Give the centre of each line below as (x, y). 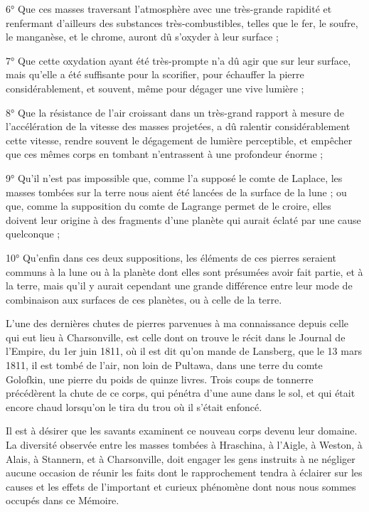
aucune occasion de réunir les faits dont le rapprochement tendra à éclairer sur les (184, 473)
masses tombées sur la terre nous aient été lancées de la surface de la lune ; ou (176, 192)
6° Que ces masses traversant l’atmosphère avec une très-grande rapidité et (169, 9)
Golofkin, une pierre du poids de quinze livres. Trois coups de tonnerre (160, 379)
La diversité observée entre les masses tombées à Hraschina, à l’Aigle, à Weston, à (184, 445)
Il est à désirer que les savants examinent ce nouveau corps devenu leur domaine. (182, 431)
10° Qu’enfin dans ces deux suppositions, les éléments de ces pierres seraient (171, 257)
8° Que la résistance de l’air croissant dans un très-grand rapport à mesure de (175, 112)
